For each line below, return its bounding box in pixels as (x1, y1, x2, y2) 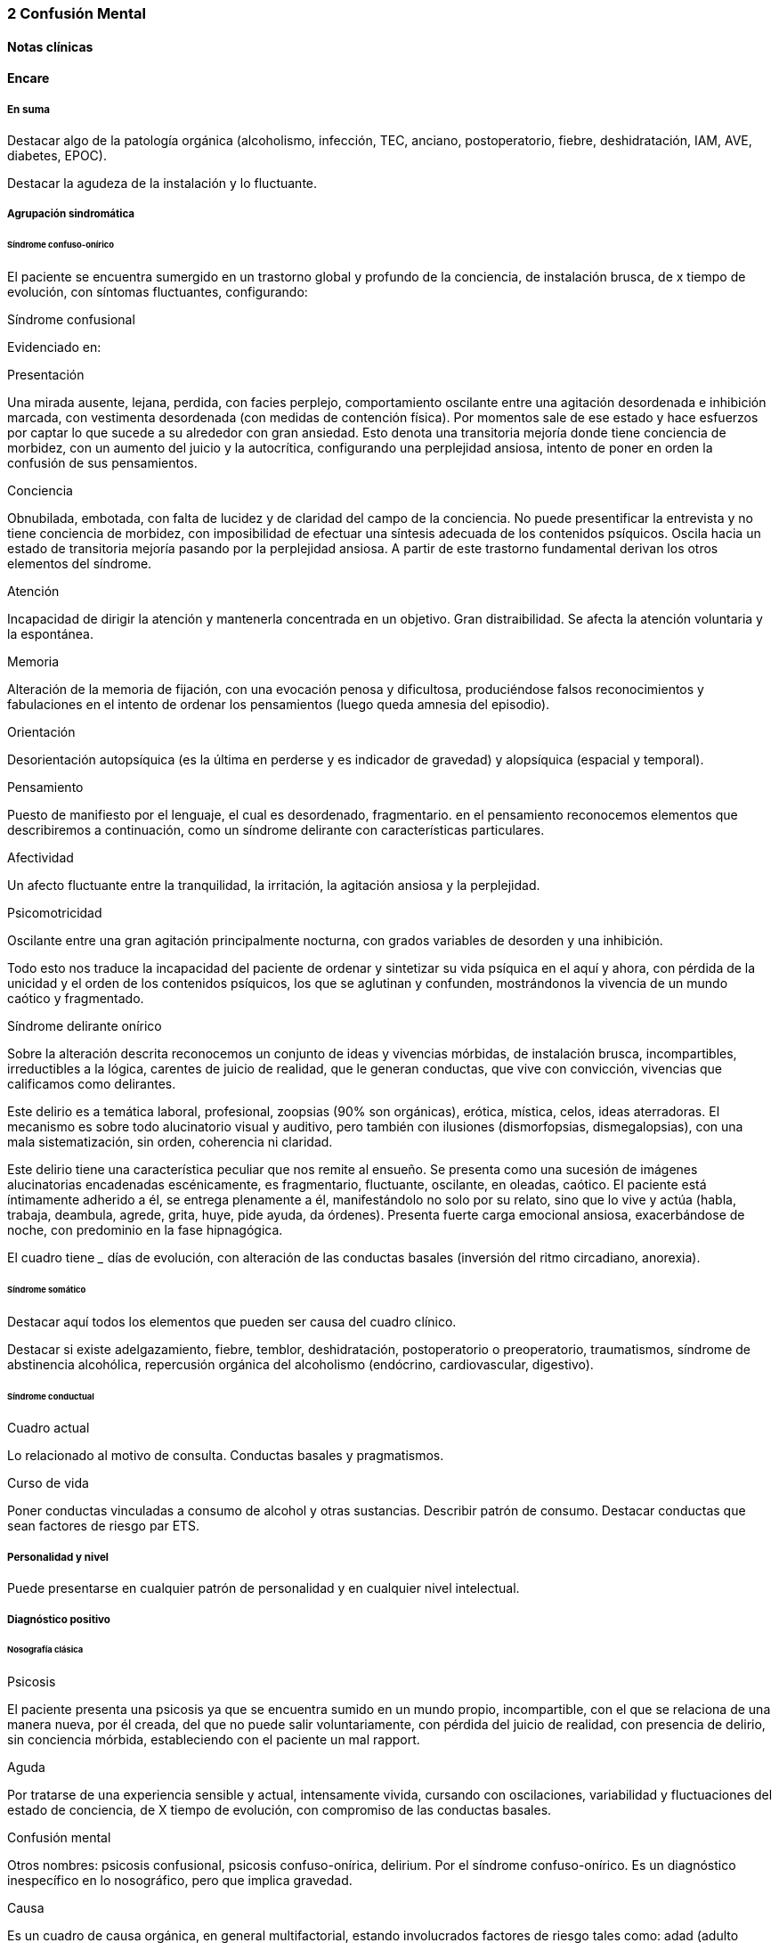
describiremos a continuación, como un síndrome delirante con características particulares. (7, 822, 545, 838)
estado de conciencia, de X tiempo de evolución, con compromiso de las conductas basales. (7, 1802, 552, 1818)
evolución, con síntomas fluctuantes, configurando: (7, 284, 308, 300)
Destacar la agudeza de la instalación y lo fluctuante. (7, 176, 318, 191)
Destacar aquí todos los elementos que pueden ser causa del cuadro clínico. (7, 1313, 457, 1329)
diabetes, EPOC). (7, 148, 107, 163)
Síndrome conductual (7, 1391, 94, 1401)
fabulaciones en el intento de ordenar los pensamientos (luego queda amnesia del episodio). (7, 697, 550, 713)
